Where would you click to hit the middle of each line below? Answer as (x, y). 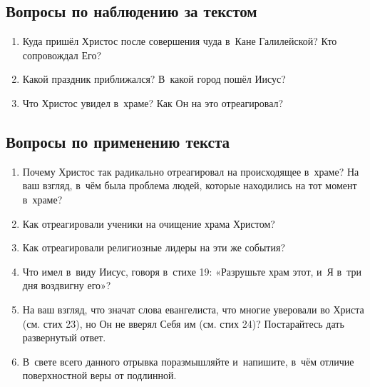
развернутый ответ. (64, 337)
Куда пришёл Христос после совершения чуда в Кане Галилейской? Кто (180, 41)
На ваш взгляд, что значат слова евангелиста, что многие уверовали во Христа (193, 309)
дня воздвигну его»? (67, 285)
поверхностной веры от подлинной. (99, 375)
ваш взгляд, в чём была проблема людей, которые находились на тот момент (190, 185)
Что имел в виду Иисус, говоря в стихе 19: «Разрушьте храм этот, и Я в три (192, 271)
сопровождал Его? (62, 55)
